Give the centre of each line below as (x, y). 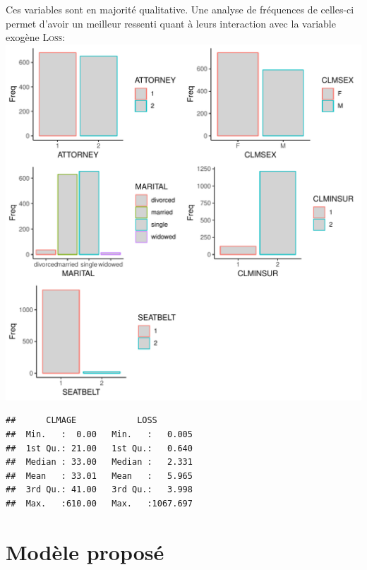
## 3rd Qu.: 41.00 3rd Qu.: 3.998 (99, 490)
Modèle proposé (85, 551)
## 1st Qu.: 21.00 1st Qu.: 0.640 (99, 448)
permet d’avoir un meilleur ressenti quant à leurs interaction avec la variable (171, 23)
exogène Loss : (36, 37)
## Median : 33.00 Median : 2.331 (99, 462)
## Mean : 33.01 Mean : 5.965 (99, 476)
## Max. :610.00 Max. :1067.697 (99, 503)
